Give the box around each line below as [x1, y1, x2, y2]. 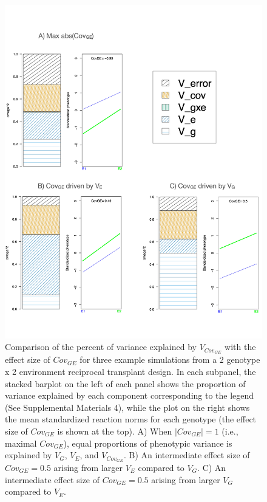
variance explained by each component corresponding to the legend [5, 389, 254, 402]
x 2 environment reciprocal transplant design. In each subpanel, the [5, 365, 256, 377]
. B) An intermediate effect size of [124, 449, 250, 461]
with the [225, 340, 256, 353]
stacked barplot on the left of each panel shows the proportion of [5, 377, 246, 390]
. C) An [197, 461, 226, 473]
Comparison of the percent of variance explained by [5, 340, 197, 353]
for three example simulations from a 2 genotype [79, 353, 260, 366]
